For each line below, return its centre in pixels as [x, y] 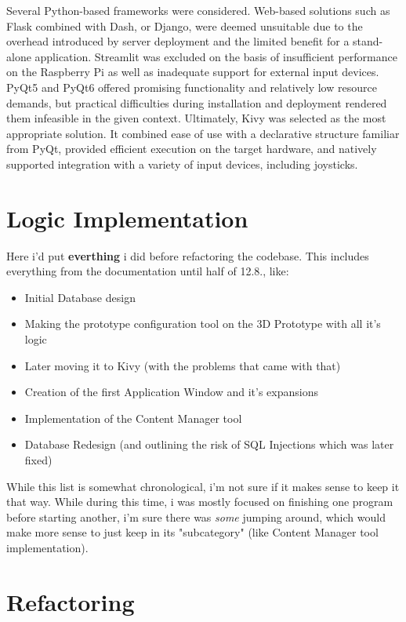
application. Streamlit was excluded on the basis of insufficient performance [216, 56]
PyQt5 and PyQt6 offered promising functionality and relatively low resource [192, 87]
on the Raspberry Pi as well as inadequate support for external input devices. [193, 72]
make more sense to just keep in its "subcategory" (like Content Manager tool [192, 532]
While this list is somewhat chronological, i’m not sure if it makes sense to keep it [203, 486]
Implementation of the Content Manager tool [133, 418]
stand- [368, 41]
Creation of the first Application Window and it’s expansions [171, 392]
